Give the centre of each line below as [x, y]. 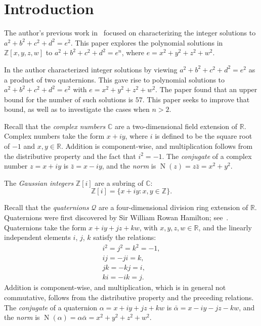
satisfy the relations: [125, 237]
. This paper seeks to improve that [196, 99]
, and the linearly [225, 227]
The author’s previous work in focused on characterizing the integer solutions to [130, 33]
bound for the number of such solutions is [69, 99]
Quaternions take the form [45, 227]
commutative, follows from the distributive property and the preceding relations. [129, 297]
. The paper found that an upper [206, 89]
